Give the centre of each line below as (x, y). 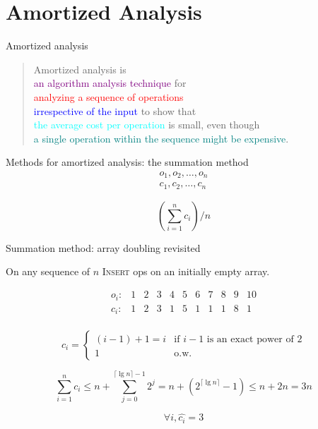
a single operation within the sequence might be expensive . (161, 138)
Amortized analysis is (80, 69)
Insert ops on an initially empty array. (186, 271)
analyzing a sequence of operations (108, 96)
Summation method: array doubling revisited (103, 247)
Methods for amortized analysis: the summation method (127, 162)
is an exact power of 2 (254, 340)
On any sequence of (48, 271)
